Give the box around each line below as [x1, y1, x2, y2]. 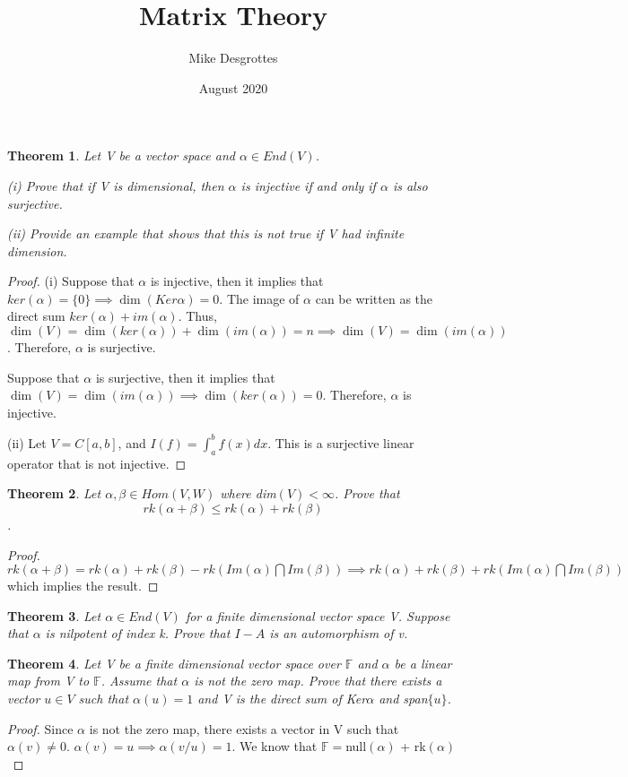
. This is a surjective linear [267, 433, 414, 452]
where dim [220, 484, 276, 503]
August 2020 [198, 78, 268, 97]
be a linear [394, 653, 452, 672]
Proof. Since [7, 719, 74, 738]
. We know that [231, 737, 318, 755]
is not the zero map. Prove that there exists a [194, 671, 442, 690]
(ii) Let [7, 433, 47, 452]
